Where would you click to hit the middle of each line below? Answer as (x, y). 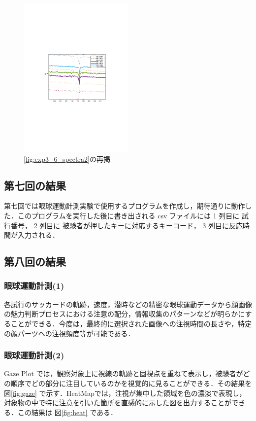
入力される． (38, 235)
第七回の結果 (35, 185)
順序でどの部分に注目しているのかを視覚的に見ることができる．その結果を (131, 383)
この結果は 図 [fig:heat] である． (67, 412)
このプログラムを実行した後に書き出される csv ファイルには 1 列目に (128, 215)
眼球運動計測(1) (34, 286)
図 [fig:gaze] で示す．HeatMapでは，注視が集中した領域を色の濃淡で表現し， (125, 393)
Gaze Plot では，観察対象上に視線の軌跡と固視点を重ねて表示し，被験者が (124, 373)
